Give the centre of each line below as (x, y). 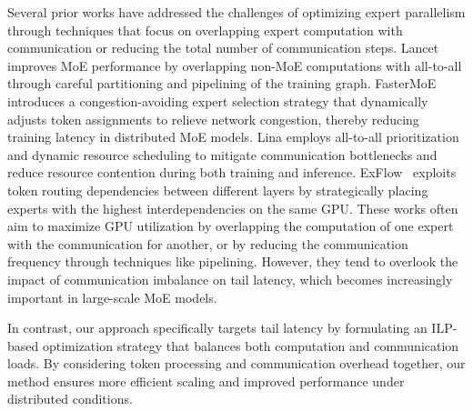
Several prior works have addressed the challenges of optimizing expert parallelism (236, 12)
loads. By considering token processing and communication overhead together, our (236, 363)
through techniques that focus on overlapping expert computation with (205, 30)
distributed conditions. (70, 399)
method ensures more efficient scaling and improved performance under (206, 381)
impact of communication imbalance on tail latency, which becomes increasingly (230, 279)
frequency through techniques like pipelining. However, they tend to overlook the (233, 261)
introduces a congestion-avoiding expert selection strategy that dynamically (218, 100)
